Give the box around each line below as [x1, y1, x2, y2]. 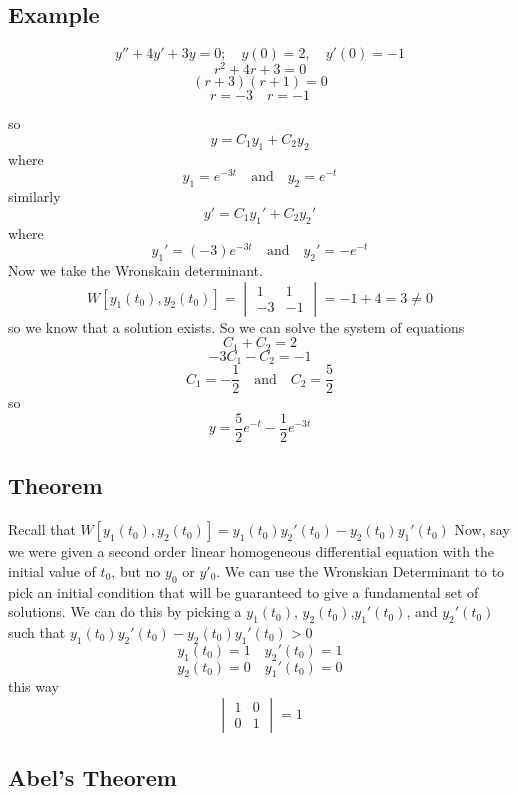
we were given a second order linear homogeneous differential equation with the [8, 541, 495, 562]
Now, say [454, 519, 510, 540]
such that [8, 621, 66, 642]
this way [8, 676, 60, 697]
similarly [8, 186, 61, 207]
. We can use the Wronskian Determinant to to [216, 560, 505, 581]
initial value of [8, 560, 96, 581]
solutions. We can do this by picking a [8, 601, 242, 622]
